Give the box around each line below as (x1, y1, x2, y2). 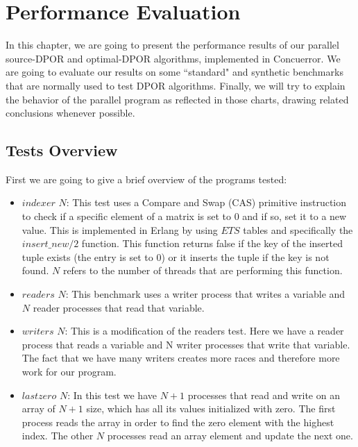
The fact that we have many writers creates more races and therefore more (22, 351, 340, 365)
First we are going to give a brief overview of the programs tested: (6, 171, 287, 186)
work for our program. (22, 364, 117, 379)
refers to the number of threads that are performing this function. (62, 263, 343, 278)
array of (22, 401, 56, 416)
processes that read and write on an (187, 387, 340, 402)
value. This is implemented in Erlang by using (22, 222, 218, 237)
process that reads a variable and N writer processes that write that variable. (22, 337, 350, 351)
